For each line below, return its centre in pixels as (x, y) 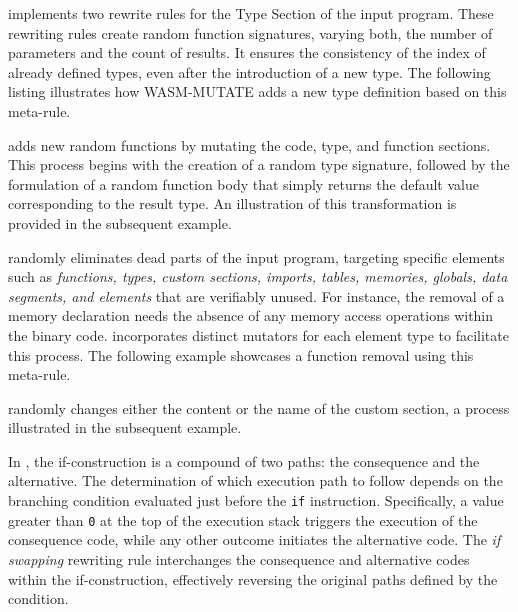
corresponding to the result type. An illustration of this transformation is (232, 203)
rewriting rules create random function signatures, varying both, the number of (250, 32)
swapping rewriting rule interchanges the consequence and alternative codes (239, 558)
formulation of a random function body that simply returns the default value (243, 183)
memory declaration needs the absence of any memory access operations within (251, 315)
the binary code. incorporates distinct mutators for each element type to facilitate (258, 334)
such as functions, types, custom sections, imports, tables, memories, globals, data (258, 276)
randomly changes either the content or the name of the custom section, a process (259, 407)
